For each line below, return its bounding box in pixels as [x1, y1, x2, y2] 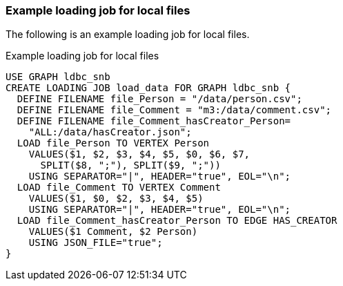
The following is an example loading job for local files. [6, 28, 250, 41]
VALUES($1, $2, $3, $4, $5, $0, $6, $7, [28, 149, 251, 160]
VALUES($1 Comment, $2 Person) [28, 226, 198, 238]
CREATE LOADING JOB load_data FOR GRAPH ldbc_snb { [6, 82, 291, 94]
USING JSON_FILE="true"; [28, 237, 163, 249]
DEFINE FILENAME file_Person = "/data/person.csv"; [17, 93, 302, 105]
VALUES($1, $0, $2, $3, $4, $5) [28, 193, 204, 204]
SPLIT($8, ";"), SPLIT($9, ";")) [40, 160, 221, 171]
